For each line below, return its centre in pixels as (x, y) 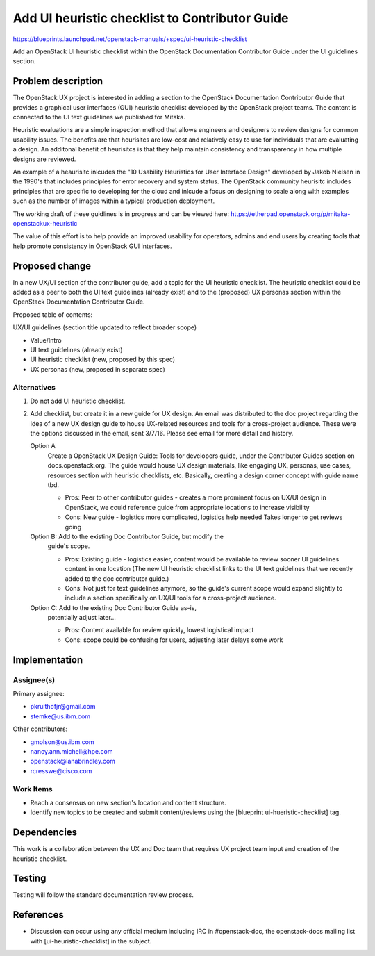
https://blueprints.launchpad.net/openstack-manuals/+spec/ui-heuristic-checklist (130, 39)
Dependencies (45, 833)
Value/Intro (46, 340)
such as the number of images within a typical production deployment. (114, 201)
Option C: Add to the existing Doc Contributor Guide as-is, (114, 607)
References (38, 915)
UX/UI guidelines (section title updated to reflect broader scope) (105, 327)
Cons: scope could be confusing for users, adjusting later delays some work (174, 640)
